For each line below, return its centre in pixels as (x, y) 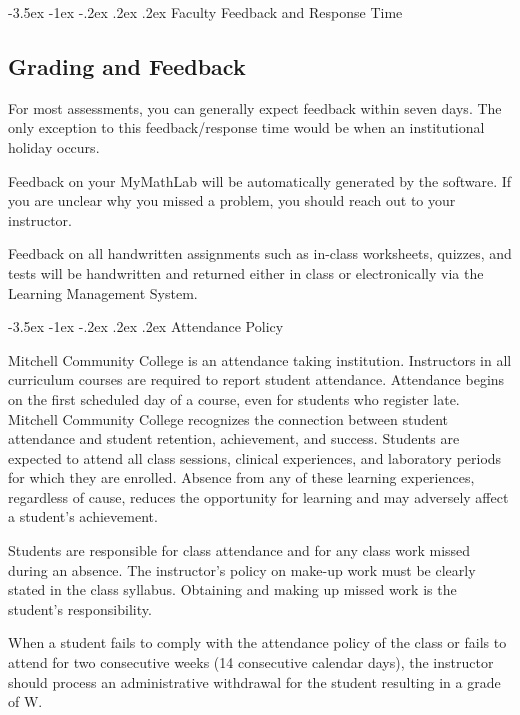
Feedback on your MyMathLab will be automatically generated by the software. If (260, 180)
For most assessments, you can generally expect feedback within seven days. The (255, 107)
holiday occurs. (54, 146)
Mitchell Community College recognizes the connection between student (228, 418)
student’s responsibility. (80, 608)
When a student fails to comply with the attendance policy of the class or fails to (257, 642)
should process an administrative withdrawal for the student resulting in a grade (254, 681)
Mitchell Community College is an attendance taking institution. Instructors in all (260, 359)
